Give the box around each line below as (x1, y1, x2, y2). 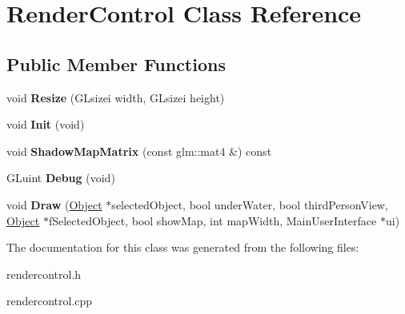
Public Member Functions (6, 51, 226, 76)
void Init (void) (6, 116, 85, 133)
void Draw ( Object (6, 196, 102, 213)
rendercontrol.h (6, 265, 82, 282)
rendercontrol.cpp (6, 292, 93, 309)
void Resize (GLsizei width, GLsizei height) (6, 89, 225, 105)
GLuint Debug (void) (6, 169, 115, 186)
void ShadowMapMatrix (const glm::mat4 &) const (6, 142, 272, 159)
